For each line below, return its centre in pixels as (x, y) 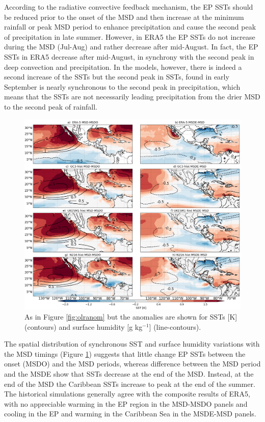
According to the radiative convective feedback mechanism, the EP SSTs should (129, 7)
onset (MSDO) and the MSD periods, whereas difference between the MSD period (132, 364)
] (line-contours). (175, 326)
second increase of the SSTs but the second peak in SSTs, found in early (117, 77)
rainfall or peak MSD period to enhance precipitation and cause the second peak (130, 27)
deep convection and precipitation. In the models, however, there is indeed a (123, 67)
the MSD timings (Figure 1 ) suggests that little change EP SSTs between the (125, 353)
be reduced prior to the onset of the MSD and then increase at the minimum (124, 17)
